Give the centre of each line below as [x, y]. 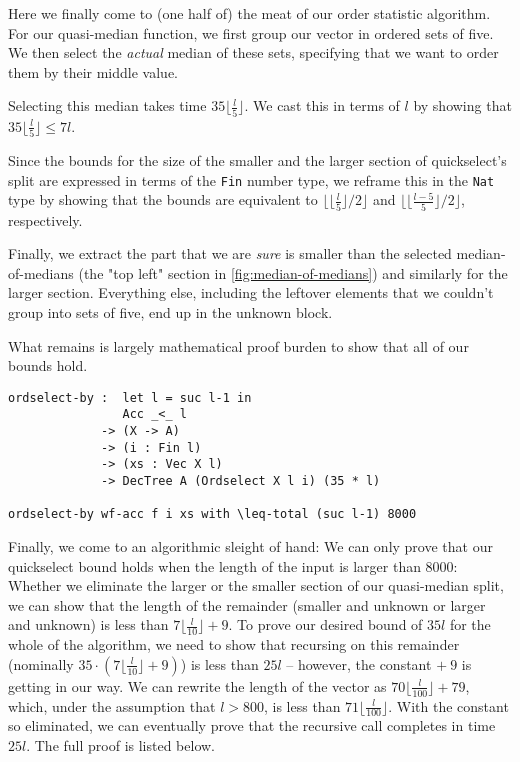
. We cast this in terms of [322, 105]
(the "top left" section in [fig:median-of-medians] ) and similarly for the [293, 272]
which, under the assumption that [112, 705]
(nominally [41, 663]
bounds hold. [48, 365]
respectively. [45, 219]
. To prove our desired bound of [325, 624]
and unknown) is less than [88, 624]
